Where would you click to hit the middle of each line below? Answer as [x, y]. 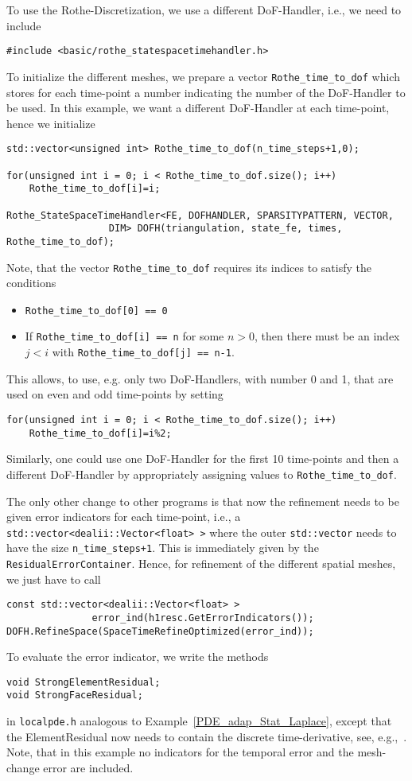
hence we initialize [51, 123]
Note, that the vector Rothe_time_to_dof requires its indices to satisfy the [189, 267]
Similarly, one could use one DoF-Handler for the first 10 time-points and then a [203, 458]
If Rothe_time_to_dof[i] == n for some [124, 336]
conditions [31, 283]
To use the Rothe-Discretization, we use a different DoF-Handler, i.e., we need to [204, 10]
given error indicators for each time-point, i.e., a [124, 517]
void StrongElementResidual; [84, 682]
